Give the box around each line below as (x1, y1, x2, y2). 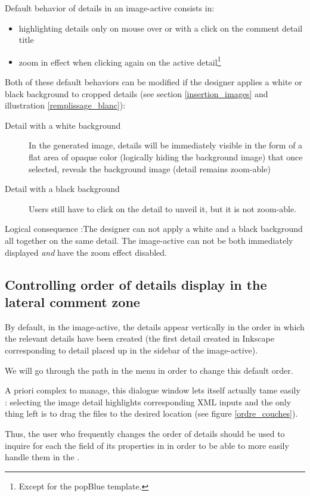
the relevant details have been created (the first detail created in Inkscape (5, 332, 274, 345)
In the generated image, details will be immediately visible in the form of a (29, 139, 303, 151)
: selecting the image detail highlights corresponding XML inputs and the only (5, 395, 292, 408)
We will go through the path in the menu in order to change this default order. (5, 364, 293, 376)
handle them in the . (5, 451, 80, 463)
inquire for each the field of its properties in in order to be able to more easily (5, 439, 289, 451)
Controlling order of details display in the (5, 275, 267, 293)
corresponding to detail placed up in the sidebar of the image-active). (5, 343, 258, 356)
